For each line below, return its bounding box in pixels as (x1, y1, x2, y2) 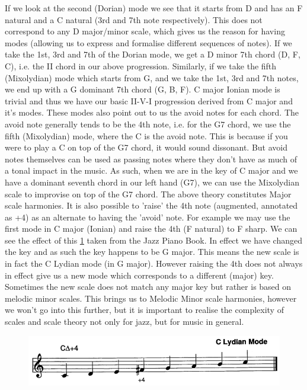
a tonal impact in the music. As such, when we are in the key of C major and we (5, 164, 298, 177)
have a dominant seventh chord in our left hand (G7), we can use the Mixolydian (5, 175, 299, 188)
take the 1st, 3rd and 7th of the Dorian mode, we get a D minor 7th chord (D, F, (5, 48, 300, 60)
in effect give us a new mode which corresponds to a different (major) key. (5, 268, 274, 281)
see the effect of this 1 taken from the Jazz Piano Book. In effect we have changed (5, 234, 302, 246)
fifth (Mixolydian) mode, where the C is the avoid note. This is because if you (5, 129, 288, 142)
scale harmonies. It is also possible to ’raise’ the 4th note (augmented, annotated (5, 199, 298, 212)
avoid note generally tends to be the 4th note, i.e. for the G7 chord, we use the (5, 117, 291, 130)
